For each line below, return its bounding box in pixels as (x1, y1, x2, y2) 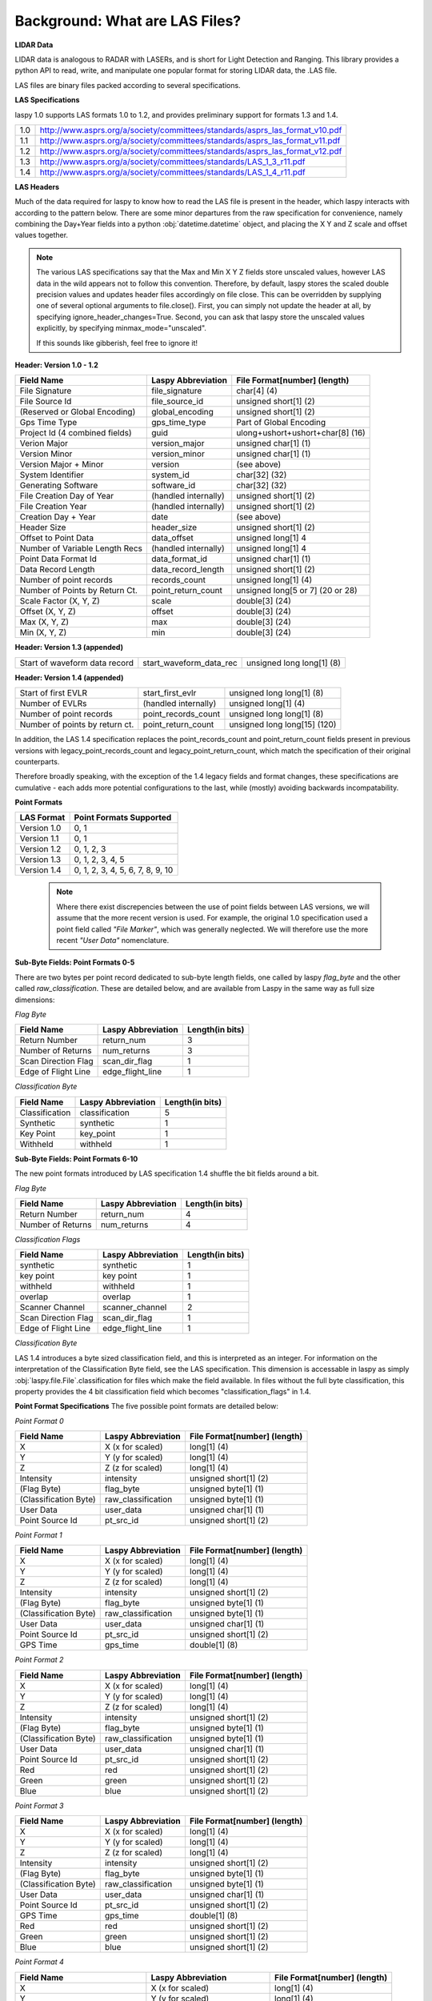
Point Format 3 (14, 1801, 64, 1811)
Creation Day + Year (19, 511, 96, 523)
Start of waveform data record (19, 657, 134, 668)
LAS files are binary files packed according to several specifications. (14, 80, 241, 90)
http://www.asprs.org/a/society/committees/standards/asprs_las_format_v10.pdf (39, 124, 342, 135)
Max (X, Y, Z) (19, 616, 70, 628)
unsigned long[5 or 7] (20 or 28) (236, 585, 358, 596)
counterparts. (14, 756, 60, 766)
